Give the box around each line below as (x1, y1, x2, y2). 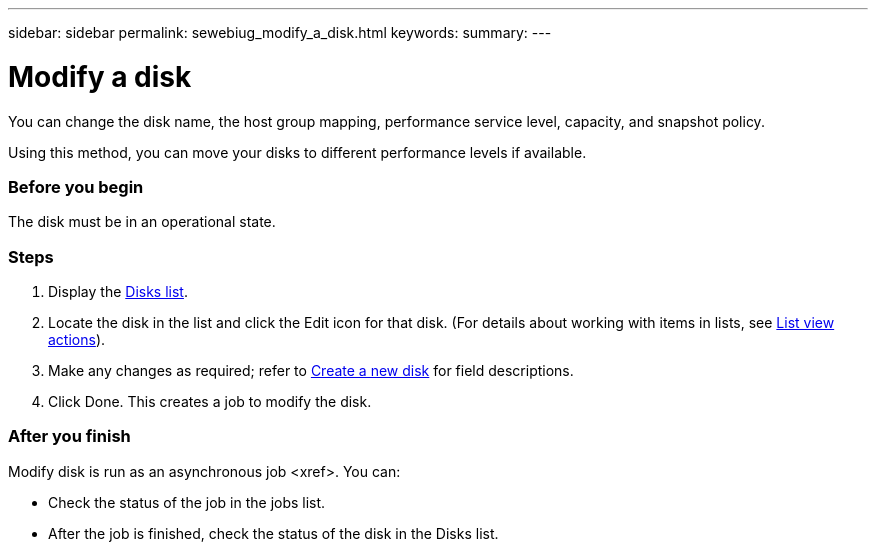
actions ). (48, 331, 106, 348)
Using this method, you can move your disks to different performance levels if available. (8, 143, 587, 161)
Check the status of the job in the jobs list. (48, 493, 326, 511)
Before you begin (8, 176, 144, 197)
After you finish (8, 426, 131, 447)
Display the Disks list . (48, 283, 188, 300)
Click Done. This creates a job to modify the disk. (48, 393, 372, 410)
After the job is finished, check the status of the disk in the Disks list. (48, 524, 499, 542)
